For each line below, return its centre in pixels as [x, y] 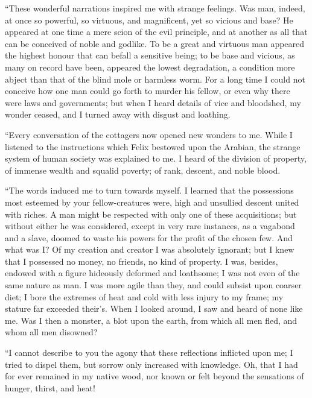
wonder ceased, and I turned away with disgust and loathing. [118, 114]
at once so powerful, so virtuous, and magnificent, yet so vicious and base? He [149, 20]
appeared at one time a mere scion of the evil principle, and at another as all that [156, 32]
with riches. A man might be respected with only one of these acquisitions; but [151, 214]
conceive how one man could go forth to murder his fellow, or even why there [148, 91]
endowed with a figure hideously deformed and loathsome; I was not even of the [152, 273]
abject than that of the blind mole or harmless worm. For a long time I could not [155, 79]
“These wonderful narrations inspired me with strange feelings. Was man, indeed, [155, 8]
